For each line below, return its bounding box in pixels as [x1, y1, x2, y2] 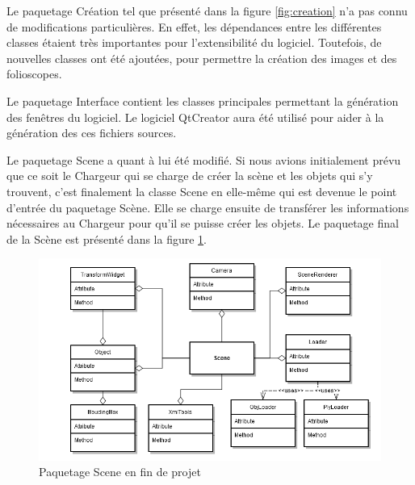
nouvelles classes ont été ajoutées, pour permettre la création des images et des [6, 49, 397, 66]
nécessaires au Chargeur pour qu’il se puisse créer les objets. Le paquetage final [6, 215, 399, 232]
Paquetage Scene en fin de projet [39, 463, 201, 480]
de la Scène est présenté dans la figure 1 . [6, 230, 207, 247]
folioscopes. [6, 65, 62, 82]
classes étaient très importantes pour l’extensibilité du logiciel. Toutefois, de [6, 34, 382, 51]
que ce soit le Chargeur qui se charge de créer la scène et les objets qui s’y [6, 167, 373, 184]
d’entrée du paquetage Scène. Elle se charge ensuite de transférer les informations [6, 199, 409, 215]
